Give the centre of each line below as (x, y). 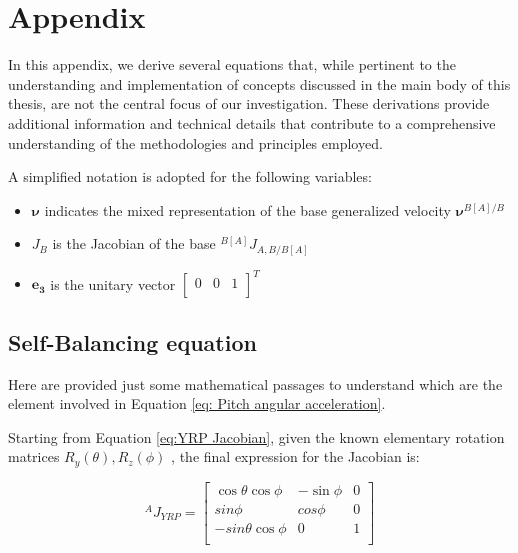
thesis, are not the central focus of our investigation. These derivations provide (249, 103)
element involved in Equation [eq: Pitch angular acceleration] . (197, 403)
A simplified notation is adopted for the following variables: (190, 176)
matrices (34, 456)
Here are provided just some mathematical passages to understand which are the (255, 383)
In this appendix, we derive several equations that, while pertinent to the (232, 64)
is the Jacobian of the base (134, 243)
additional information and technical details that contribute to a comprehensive (252, 122)
